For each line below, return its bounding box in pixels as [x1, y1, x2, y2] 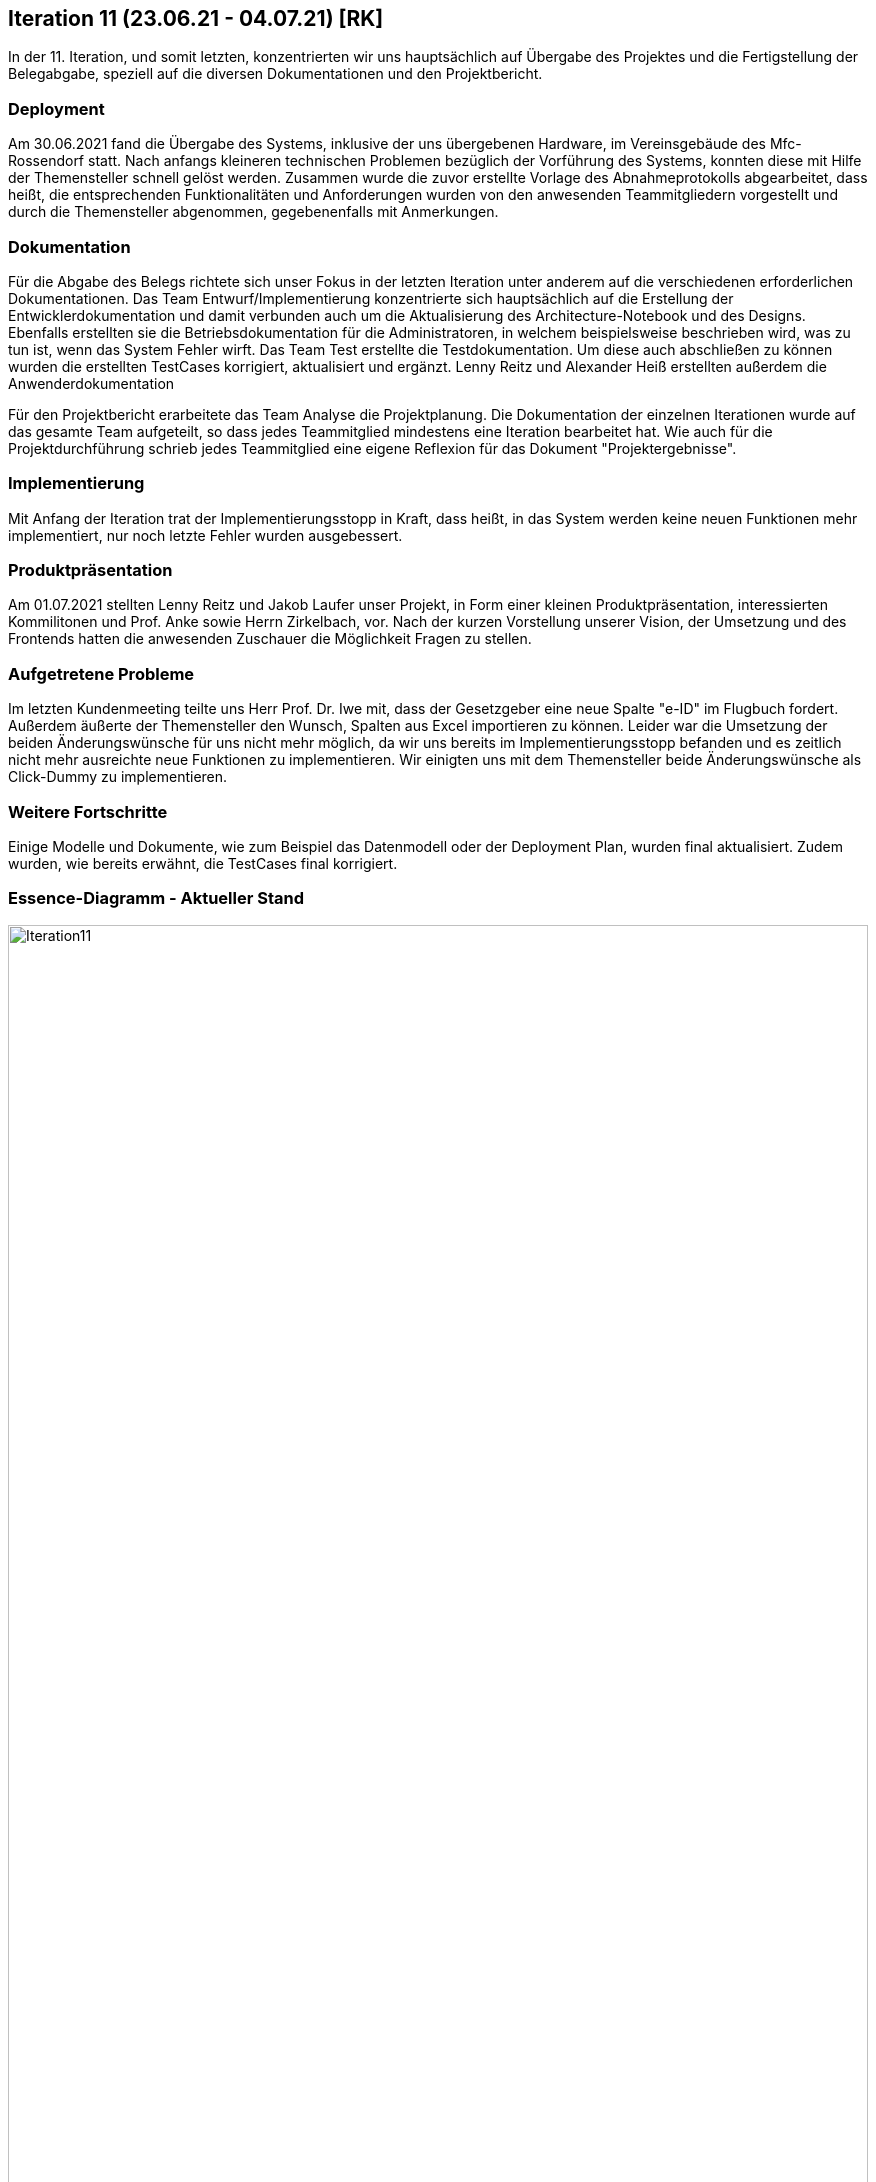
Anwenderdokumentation [8, 374, 175, 392]
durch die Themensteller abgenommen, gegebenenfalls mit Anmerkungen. [8, 203, 499, 221]
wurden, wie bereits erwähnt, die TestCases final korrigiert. [8, 854, 398, 872]
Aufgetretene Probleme [8, 663, 195, 684]
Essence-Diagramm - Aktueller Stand [8, 888, 305, 909]
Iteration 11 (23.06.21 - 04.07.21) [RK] [8, 6, 384, 31]
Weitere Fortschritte [8, 801, 168, 822]
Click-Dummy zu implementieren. [8, 768, 228, 786]
